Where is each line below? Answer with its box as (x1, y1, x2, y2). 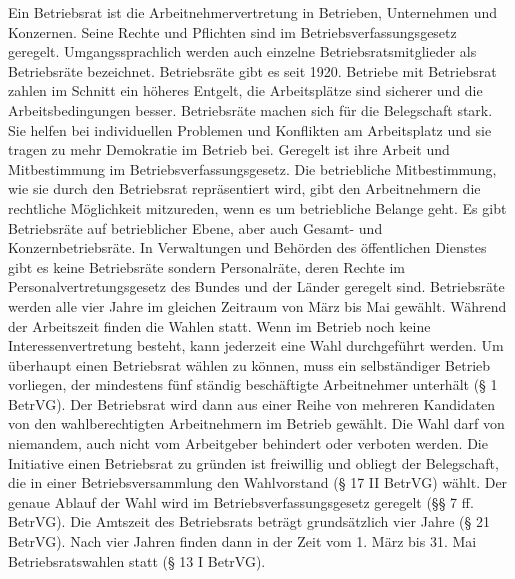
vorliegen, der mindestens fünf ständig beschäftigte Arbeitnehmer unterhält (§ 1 (8, 374, 498, 395)
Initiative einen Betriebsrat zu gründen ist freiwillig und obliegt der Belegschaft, (8, 452, 499, 473)
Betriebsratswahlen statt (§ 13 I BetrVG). (8, 550, 266, 571)
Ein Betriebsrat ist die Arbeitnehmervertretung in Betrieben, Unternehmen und (8, 2, 498, 22)
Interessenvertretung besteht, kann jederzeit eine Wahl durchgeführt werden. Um (8, 335, 504, 356)
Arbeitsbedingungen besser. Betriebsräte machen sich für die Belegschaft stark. (8, 99, 493, 120)
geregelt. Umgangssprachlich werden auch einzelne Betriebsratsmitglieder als (8, 41, 477, 62)
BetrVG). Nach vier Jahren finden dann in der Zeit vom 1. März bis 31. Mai (8, 531, 477, 552)
